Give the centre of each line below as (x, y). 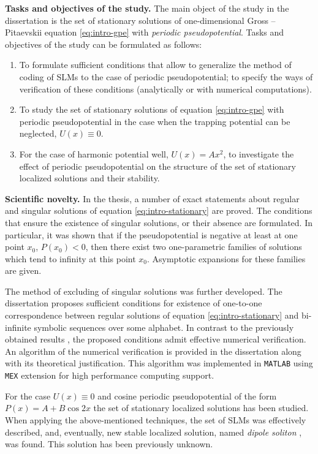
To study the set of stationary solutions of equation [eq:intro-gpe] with (152, 109)
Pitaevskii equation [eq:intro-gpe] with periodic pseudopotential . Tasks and (145, 32)
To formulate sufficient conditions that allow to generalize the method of (155, 65)
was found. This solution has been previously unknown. (109, 444)
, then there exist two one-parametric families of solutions (194, 247)
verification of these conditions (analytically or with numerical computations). (165, 89)
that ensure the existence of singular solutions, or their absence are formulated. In (159, 222)
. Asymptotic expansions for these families (226, 258)
